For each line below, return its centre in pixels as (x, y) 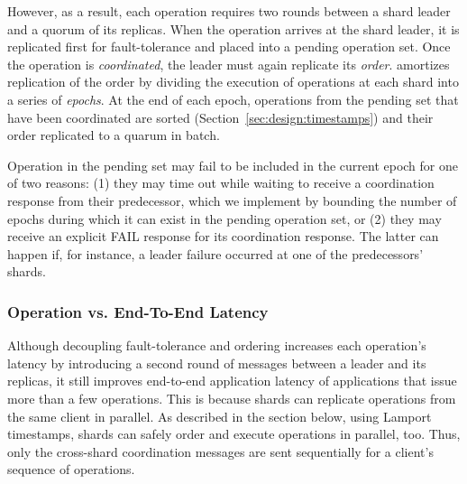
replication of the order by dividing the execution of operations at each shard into (233, 82)
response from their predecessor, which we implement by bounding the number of (232, 200)
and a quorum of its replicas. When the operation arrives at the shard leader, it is (233, 28)
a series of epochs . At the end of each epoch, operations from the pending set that (233, 99)
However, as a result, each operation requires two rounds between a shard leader (229, 11)
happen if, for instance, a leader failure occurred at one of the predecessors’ (215, 253)
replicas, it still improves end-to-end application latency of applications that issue (232, 381)
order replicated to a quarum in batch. (114, 135)
